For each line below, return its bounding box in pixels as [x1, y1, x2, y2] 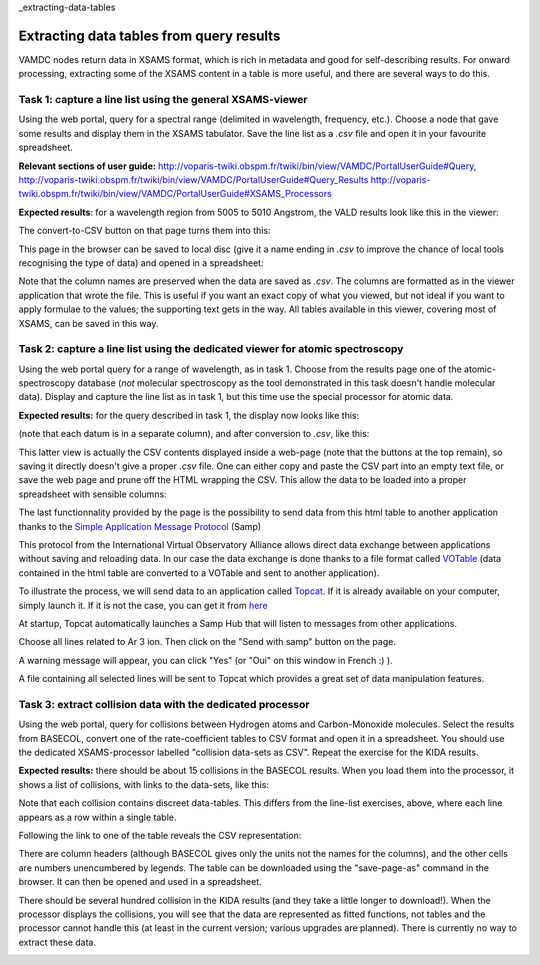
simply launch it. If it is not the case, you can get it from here [18, 599, 269, 611]
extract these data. [18, 936, 97, 948]
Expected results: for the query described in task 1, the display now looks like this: [18, 409, 360, 421]
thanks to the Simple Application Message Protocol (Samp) [18, 520, 262, 532]
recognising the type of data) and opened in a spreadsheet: [18, 256, 264, 269]
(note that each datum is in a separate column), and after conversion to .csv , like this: [18, 428, 370, 440]
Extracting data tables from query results [18, 27, 281, 44]
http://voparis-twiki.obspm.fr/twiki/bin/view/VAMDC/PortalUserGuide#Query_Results [18, 174, 369, 185]
